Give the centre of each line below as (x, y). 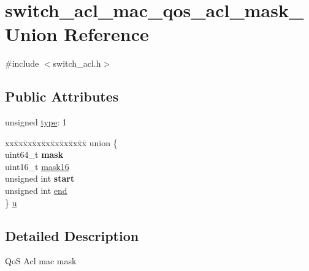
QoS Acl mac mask (41, 261)
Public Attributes (62, 96)
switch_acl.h (77, 63)
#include (22, 63)
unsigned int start (40, 178)
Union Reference (77, 34)
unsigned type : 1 (36, 122)
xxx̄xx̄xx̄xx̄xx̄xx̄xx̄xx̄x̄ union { (61, 142)
